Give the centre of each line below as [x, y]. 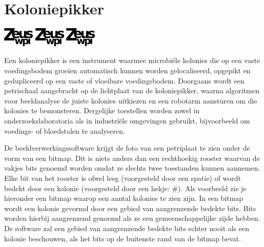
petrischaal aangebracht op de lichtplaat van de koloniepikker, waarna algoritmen [132, 90]
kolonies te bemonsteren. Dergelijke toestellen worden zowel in [102, 110]
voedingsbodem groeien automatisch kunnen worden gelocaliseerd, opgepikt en [127, 70]
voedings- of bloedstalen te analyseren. [65, 130]
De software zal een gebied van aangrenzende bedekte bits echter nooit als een [127, 228]
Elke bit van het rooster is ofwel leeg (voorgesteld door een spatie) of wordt [123, 178]
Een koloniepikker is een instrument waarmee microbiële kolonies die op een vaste [132, 60]
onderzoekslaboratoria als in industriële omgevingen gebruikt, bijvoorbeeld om [127, 120]
